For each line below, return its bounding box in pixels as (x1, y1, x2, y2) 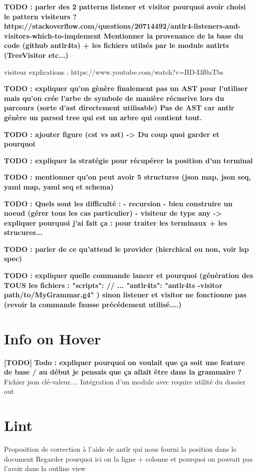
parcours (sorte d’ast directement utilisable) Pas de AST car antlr (4, 102, 234, 113)
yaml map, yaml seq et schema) (4, 181, 114, 191)
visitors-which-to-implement (4, 30, 101, 41)
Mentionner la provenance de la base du (103, 30, 243, 41)
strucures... (4, 227, 43, 237)
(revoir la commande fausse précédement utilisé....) (4, 299, 182, 309)
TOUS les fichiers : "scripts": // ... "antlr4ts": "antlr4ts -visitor (4, 280, 223, 290)
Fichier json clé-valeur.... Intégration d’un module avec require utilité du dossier (4, 376, 246, 386)
